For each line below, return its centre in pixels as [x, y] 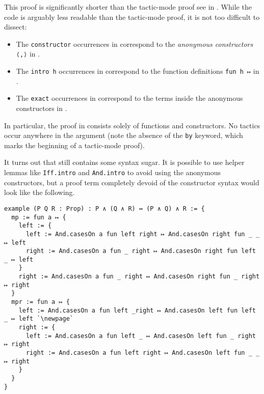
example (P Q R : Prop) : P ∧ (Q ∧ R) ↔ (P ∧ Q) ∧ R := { [104, 208]
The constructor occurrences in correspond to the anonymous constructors [135, 44]
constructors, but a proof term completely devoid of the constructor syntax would [132, 182]
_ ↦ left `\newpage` [39, 319]
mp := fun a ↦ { [39, 217]
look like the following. [39, 192]
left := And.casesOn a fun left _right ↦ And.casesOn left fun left [137, 310]
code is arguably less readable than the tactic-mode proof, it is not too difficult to [132, 17]
